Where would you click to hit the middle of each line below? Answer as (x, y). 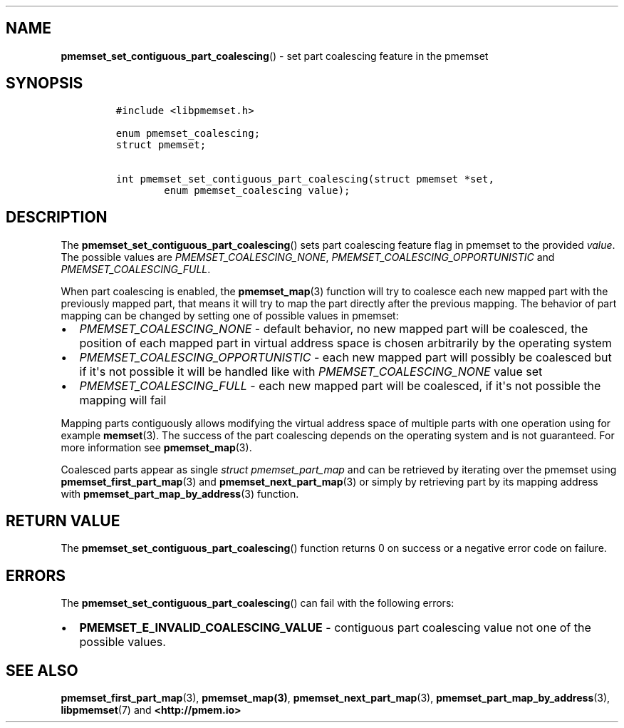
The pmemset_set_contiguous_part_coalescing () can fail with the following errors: (258, 603)
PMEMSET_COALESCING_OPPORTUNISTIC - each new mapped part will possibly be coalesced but (345, 357)
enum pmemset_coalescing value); (257, 190)
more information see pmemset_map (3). (156, 447)
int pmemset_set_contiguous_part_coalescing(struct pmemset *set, (305, 179)
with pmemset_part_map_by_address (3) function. (180, 493)
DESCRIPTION (57, 217)
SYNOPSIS (45, 83)
